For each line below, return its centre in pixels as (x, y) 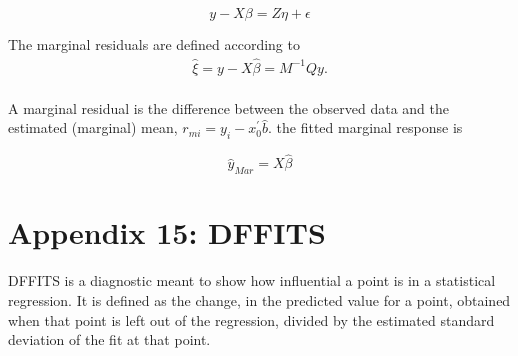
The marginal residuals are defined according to (154, 44)
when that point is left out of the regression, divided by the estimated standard (251, 319)
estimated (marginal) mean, (93, 127)
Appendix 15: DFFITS (167, 232)
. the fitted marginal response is (365, 127)
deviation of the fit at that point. (109, 339)
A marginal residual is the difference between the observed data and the (228, 107)
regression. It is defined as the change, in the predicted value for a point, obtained (259, 300)
